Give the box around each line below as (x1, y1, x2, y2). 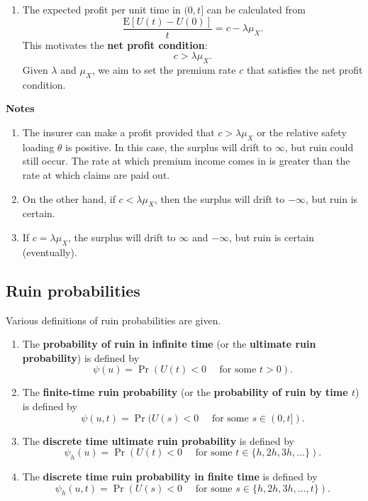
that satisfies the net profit (246, 62, 363, 77)
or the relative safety (257, 125, 347, 140)
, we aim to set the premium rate (91, 62, 236, 77)
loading (22, 139, 55, 154)
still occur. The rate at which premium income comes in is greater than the (22, 153, 350, 168)
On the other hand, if (22, 191, 116, 206)
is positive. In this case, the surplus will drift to (65, 139, 272, 154)
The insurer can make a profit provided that (22, 125, 215, 140)
